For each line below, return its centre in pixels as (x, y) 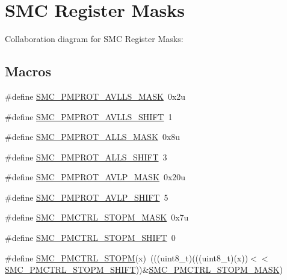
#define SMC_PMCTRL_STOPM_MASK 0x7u (97, 217)
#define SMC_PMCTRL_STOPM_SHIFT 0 (90, 238)
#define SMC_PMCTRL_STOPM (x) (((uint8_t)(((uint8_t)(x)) (127, 257)
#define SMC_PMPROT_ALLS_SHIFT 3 (86, 157)
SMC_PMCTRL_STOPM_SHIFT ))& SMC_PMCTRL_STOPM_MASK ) (144, 269)
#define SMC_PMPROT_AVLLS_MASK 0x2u (95, 96)
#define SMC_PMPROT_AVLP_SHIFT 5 (87, 197)
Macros (28, 71)
